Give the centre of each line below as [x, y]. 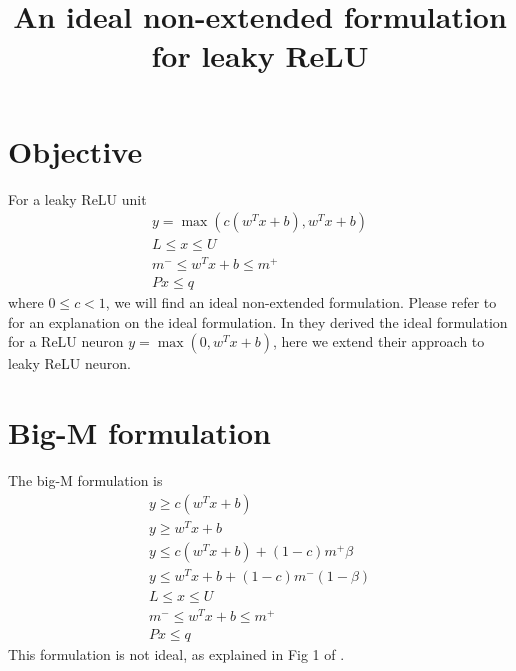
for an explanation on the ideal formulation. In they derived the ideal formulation [258, 321]
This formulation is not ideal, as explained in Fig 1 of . [176, 654]
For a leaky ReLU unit [77, 198]
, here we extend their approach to [379, 341]
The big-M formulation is [85, 480]
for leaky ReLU [260, 55]
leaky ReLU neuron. [69, 363]
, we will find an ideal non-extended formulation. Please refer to [301, 302]
